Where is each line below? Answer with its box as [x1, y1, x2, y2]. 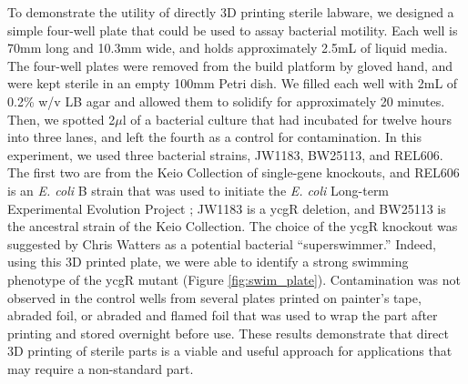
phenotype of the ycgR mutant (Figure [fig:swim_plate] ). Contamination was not [7, 269, 462, 288]
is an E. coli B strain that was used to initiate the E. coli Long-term [7, 180, 390, 199]
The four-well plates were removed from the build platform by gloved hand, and [7, 56, 453, 75]
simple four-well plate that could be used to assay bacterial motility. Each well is [7, 20, 458, 39]
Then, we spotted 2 [7, 109, 116, 128]
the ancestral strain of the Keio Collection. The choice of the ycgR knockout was [7, 217, 458, 236]
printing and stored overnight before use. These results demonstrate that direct [7, 323, 449, 342]
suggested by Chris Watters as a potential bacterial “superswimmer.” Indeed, [7, 234, 436, 253]
